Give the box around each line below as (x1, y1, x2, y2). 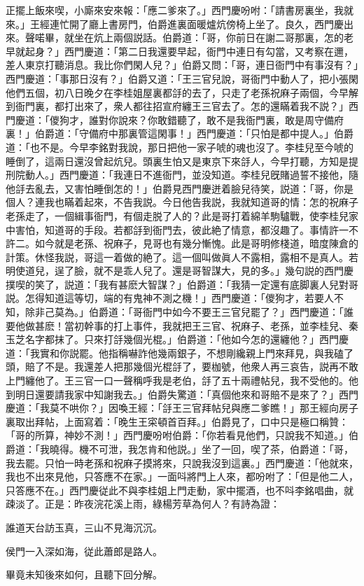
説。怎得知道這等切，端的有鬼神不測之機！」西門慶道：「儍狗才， (6, 291, 304, 305)
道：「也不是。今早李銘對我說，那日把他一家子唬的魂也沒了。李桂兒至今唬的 (6, 139, 353, 154)
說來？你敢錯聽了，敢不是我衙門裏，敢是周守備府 (118, 112, 344, 127)
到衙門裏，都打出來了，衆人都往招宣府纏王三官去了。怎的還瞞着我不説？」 (6, 99, 349, 113)
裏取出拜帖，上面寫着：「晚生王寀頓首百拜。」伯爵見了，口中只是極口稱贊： (6, 414, 349, 428)
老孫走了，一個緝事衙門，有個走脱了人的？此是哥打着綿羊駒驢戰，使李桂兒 (6, 208, 349, 223)
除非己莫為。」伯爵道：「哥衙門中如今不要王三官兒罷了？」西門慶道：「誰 (24, 305, 353, 319)
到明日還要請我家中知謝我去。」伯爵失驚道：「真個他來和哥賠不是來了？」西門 (6, 386, 358, 401)
